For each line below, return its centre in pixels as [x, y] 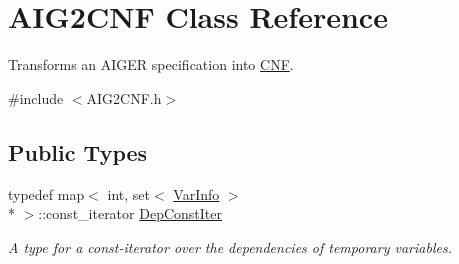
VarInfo [196, 193]
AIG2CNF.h [124, 97]
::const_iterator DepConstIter [130, 213]
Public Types [78, 151]
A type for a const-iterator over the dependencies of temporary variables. [230, 246]
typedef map [46, 193]
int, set [129, 193]
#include [36, 97]
